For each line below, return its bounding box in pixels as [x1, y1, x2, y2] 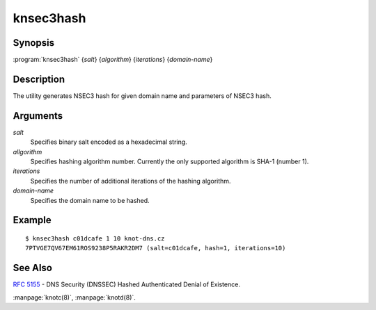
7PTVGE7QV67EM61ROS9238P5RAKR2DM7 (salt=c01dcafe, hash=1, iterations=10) [25, 244, 286, 252]
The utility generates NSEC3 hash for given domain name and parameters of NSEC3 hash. [13, 91, 272, 100]
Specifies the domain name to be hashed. [30, 196, 150, 204]
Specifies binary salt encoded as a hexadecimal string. [30, 138, 187, 146]
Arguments [13, 110, 63, 122]
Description [13, 73, 65, 85]
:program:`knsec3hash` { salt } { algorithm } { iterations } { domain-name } [13, 56, 213, 64]
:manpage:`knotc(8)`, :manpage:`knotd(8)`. [13, 293, 136, 302]
